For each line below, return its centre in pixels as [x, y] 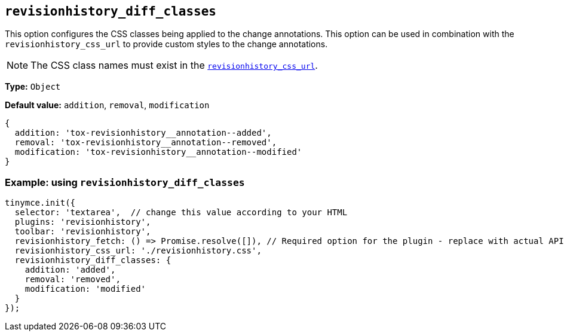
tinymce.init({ [40, 203]
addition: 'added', [70, 270]
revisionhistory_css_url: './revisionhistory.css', [138, 251]
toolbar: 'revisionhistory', [83, 232]
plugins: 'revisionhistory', [83, 222]
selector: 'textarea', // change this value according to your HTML [181, 213]
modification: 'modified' [85, 289]
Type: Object [33, 87]
